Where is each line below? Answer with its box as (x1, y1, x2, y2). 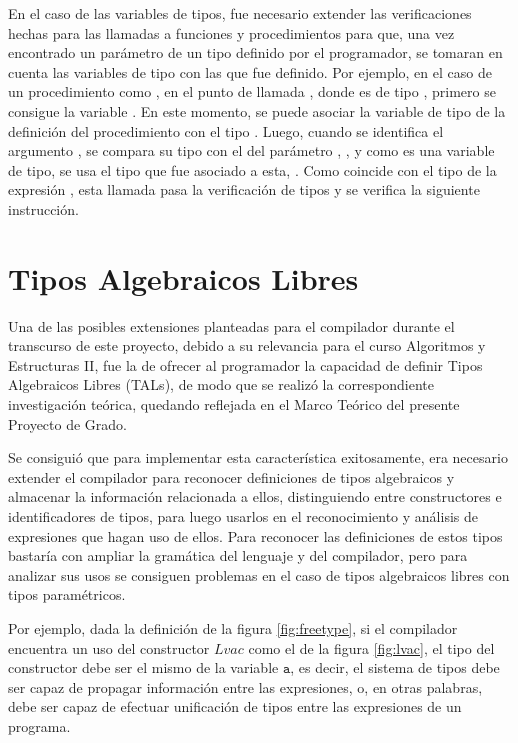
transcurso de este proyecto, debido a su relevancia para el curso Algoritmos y (8, 335, 486, 356)
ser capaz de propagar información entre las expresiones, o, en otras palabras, (8, 676, 483, 697)
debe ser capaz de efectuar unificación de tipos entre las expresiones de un (8, 696, 462, 717)
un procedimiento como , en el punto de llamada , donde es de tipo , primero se (8, 81, 496, 102)
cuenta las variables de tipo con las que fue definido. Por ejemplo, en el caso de (8, 61, 492, 82)
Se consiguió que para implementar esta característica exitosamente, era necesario (8, 447, 508, 468)
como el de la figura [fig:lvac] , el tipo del (248, 637, 495, 658)
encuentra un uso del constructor (8, 637, 210, 658)
